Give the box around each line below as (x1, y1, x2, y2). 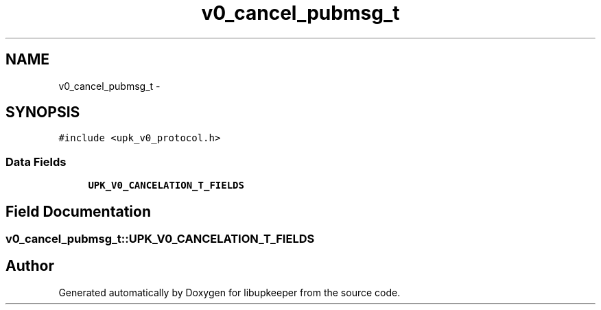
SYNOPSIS (5, 104, 80, 121)
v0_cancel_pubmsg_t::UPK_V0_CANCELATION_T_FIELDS (5, 232, 315, 246)
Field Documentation (5, 202, 151, 220)
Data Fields (5, 154, 67, 169)
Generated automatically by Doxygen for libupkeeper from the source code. (58, 286, 401, 298)
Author (5, 257, 54, 275)
